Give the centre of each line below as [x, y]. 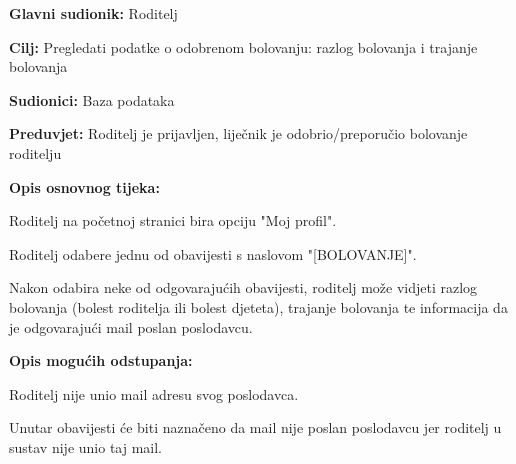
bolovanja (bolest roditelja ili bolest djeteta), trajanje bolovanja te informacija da [258, 306]
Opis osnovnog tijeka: [84, 186]
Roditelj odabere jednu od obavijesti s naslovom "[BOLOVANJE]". [213, 253]
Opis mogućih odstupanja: [101, 360]
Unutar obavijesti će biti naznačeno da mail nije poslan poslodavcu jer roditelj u [255, 427]
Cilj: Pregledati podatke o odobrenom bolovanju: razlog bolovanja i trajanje [243, 46]
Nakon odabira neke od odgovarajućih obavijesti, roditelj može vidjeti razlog [243, 287]
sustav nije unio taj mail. [86, 446]
